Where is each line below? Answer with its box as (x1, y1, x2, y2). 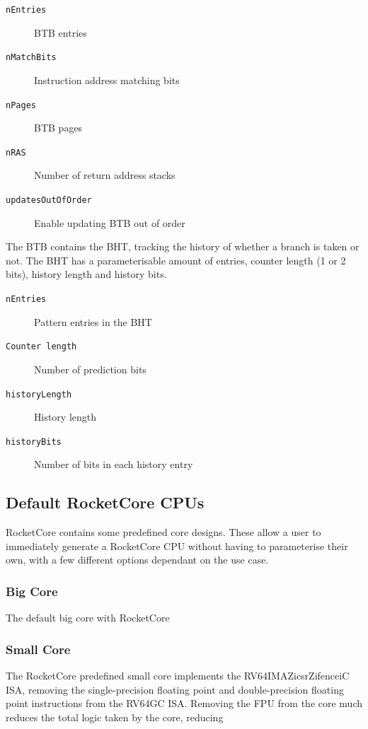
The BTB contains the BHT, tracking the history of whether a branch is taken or (6, 239, 360, 254)
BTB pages (34, 120, 83, 135)
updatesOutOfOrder (6, 195, 92, 205)
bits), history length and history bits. (6, 267, 167, 281)
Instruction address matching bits (34, 72, 180, 87)
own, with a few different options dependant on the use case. (6, 552, 269, 567)
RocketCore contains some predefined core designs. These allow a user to (6, 525, 321, 540)
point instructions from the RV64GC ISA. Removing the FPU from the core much (6, 696, 363, 711)
